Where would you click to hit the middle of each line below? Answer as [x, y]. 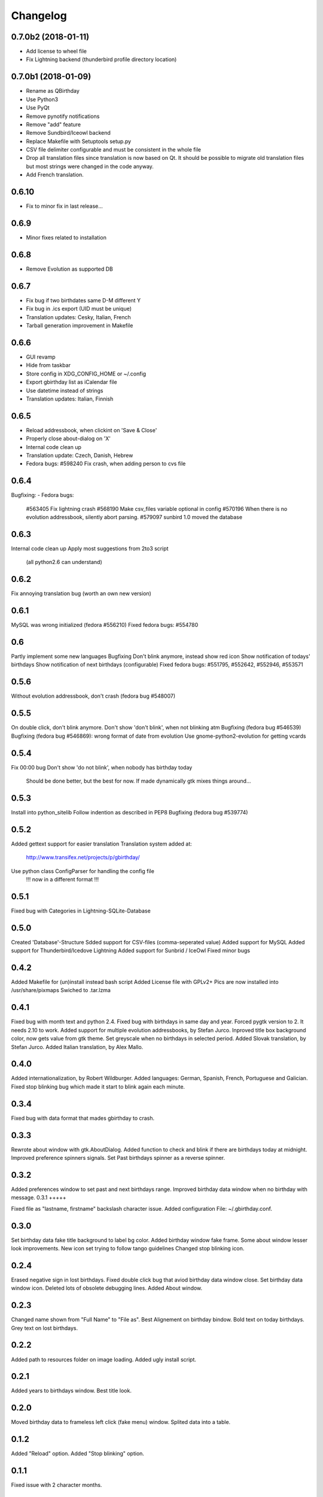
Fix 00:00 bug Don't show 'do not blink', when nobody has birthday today [102, 767]
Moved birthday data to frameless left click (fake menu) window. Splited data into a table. [121, 1422]
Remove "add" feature [54, 124]
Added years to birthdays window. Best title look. [71, 1391]
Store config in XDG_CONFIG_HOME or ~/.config [86, 374]
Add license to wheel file [56, 51]
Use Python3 [42, 99]
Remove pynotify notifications [63, 116]
